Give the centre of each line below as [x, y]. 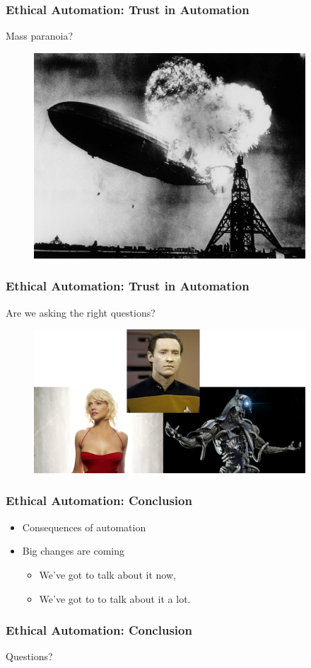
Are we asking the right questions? [81, 312]
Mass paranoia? [40, 36]
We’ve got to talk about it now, [107, 574]
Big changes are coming [73, 551]
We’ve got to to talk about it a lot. [115, 598]
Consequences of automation [84, 527]
